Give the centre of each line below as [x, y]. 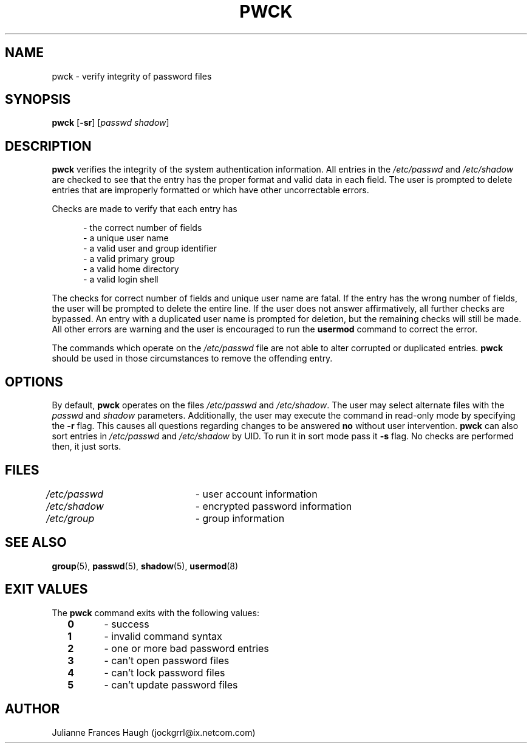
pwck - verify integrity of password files [132, 76]
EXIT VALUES [46, 589]
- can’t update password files [171, 685]
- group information [240, 518]
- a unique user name [126, 238]
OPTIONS [34, 382]
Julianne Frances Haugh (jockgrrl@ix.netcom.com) [154, 732]
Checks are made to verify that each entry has [145, 209]
